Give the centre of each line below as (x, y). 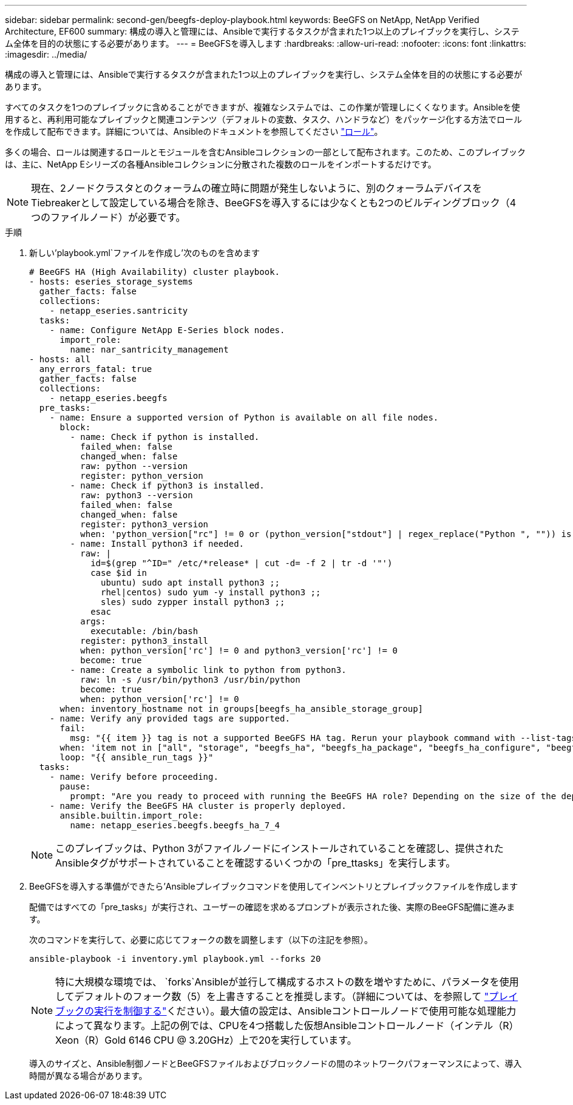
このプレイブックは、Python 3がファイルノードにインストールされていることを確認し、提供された (280, 848)
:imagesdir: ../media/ (46, 54)
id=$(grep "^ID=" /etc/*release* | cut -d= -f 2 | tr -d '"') (242, 563)
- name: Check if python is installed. (165, 437)
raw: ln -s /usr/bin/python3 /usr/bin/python (190, 680)
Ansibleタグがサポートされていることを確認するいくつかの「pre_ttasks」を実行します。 (256, 863)
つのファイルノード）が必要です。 (108, 217)
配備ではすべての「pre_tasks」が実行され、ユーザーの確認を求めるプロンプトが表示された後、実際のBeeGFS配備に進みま (272, 907)
